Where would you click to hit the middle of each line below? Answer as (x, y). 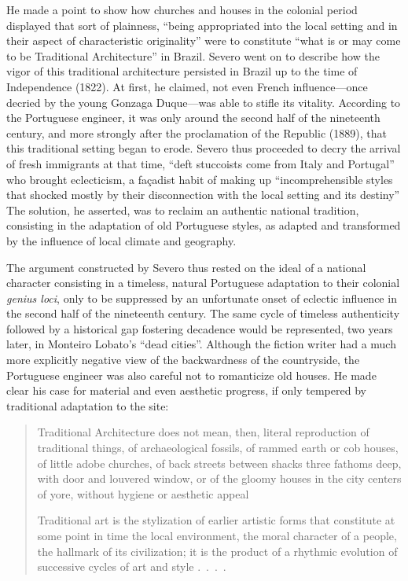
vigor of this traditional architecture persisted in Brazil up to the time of (182, 71)
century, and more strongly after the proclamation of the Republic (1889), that (197, 132)
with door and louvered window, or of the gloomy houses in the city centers (219, 478)
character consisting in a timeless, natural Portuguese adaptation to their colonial (203, 283)
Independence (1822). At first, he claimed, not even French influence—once (187, 86)
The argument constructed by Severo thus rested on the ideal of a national (186, 267)
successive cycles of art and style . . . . (132, 566)
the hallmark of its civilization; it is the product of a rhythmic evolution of (217, 551)
